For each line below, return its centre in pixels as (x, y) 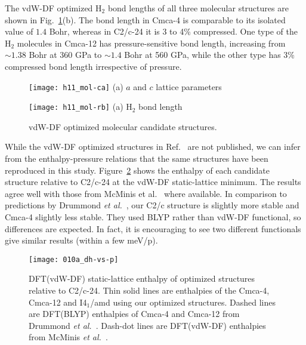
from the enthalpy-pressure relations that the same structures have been (137, 158)
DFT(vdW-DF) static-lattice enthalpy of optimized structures (142, 278)
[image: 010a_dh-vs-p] (74, 259)
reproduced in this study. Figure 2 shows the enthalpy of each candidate (137, 170)
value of (19, 31)
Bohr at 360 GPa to (65, 55)
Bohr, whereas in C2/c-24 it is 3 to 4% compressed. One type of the (173, 31)
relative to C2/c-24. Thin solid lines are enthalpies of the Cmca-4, (149, 290)
